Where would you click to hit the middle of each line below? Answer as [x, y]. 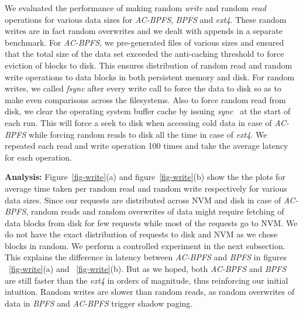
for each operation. [38, 157]
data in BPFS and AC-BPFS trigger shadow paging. [99, 303]
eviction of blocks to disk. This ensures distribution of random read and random [149, 65]
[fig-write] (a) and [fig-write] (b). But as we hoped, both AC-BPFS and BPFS [148, 269]
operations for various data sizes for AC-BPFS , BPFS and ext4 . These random [146, 19]
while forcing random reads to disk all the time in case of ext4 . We [148, 134]
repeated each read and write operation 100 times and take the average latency [147, 146]
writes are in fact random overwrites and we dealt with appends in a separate [144, 31]
